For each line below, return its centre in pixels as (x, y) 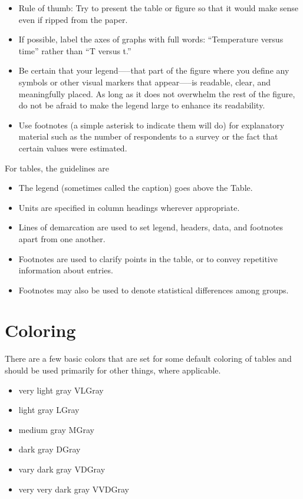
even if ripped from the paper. (73, 19)
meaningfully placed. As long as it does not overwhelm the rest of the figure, (157, 93)
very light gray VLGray (61, 390)
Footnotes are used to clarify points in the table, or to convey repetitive (148, 258)
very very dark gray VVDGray (74, 489)
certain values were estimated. (73, 148)
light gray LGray (49, 410)
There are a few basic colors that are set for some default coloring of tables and (148, 358)
